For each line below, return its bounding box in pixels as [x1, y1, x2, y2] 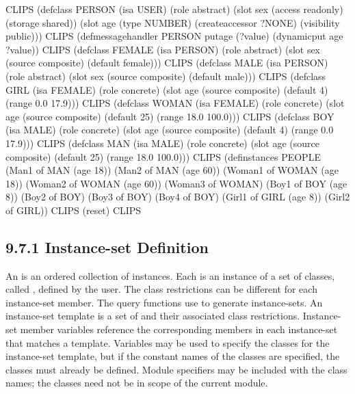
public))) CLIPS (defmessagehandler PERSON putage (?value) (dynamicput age [5, 29, 343, 43]
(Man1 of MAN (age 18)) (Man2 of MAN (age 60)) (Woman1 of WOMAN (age [5, 163, 339, 177]
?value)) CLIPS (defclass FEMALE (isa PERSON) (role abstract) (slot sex [5, 42, 321, 56]
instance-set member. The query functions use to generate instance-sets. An [5, 295, 323, 309]
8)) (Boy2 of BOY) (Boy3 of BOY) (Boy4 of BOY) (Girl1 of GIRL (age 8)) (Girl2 [5, 189, 350, 204]
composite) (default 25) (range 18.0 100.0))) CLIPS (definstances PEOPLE [5, 149, 321, 163]
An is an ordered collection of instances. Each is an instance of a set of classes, [5, 268, 335, 283]
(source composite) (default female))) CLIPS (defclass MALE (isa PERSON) [5, 55, 328, 70]
